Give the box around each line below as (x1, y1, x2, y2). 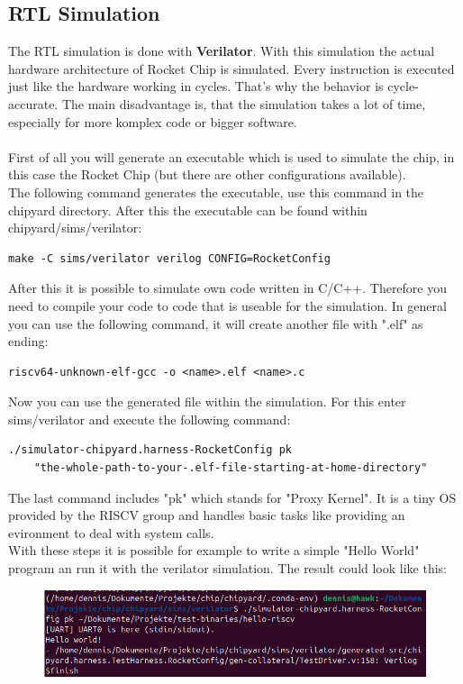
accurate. (8, 94, 59, 113)
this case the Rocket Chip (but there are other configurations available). (8, 165, 406, 184)
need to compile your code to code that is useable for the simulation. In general (8, 296, 447, 315)
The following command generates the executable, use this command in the (8, 182, 424, 201)
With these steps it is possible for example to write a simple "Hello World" (8, 541, 420, 560)
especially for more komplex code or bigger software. (8, 112, 297, 131)
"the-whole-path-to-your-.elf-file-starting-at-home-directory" (33, 461, 428, 475)
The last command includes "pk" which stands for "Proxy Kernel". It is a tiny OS (8, 488, 457, 506)
